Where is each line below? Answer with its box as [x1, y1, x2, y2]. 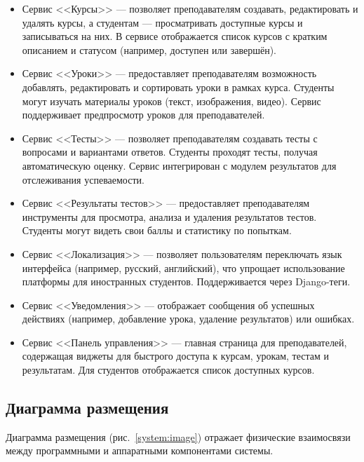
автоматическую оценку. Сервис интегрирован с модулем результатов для [22, 158, 337, 172]
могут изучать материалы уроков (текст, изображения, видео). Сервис [22, 93, 321, 108]
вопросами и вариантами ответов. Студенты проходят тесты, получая [22, 144, 318, 159]
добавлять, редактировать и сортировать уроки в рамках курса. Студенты [22, 79, 335, 94]
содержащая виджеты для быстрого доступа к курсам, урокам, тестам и [22, 348, 330, 363]
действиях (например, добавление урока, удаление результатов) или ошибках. [22, 311, 355, 326]
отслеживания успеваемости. [22, 172, 144, 186]
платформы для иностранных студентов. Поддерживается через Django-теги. [22, 274, 351, 289]
